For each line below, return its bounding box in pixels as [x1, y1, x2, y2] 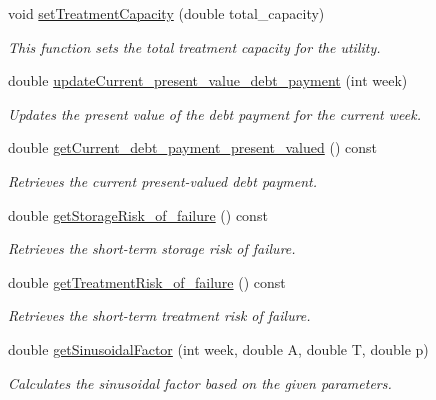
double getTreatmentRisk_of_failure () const [8, 271, 286, 292]
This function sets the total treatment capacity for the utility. [8, 36, 381, 57]
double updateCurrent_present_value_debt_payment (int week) [8, 70, 408, 91]
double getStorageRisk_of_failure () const [8, 204, 268, 225]
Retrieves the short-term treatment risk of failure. [8, 305, 311, 326]
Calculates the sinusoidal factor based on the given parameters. [8, 372, 392, 393]
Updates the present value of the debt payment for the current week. [8, 103, 421, 124]
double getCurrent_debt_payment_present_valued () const [8, 137, 377, 158]
